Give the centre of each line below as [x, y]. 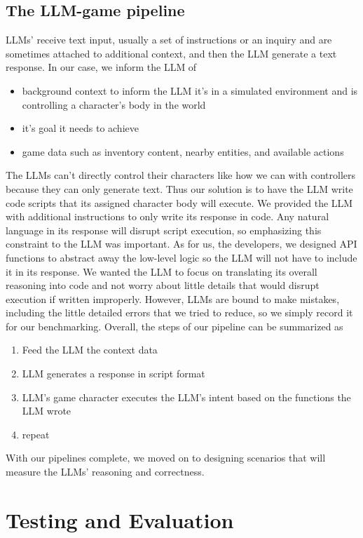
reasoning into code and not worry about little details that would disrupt [163, 285]
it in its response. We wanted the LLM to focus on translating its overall [162, 271]
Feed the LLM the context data [90, 350]
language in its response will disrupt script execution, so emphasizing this [164, 230]
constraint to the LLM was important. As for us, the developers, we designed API [181, 244]
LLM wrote [47, 411]
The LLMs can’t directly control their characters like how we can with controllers [181, 175]
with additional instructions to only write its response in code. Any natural [167, 216]
